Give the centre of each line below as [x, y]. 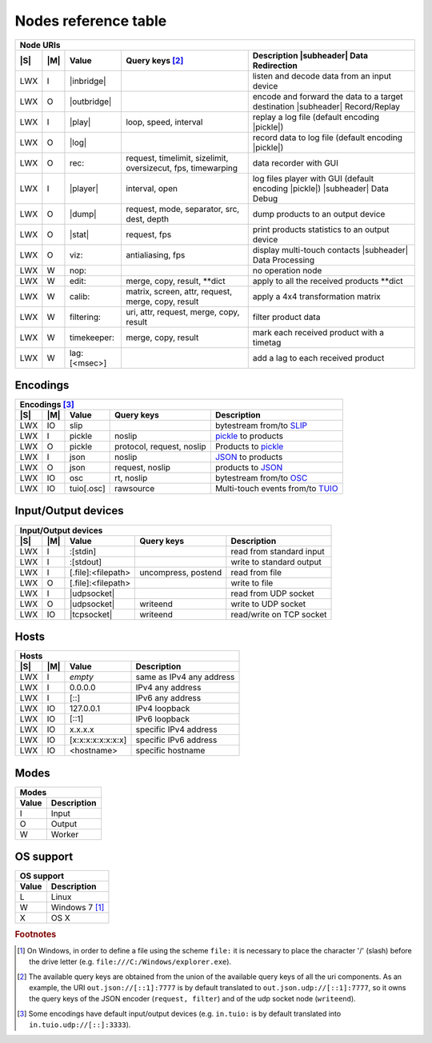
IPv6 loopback [163, 719]
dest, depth [147, 218]
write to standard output [276, 561]
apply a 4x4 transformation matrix [317, 296]
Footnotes [36, 934]
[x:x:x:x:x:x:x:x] [98, 740]
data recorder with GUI [296, 162]
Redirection [275, 66]
